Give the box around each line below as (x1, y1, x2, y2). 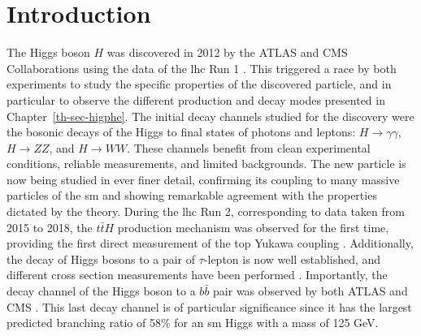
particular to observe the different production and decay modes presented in (7, 91, 385, 108)
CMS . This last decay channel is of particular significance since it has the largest (7, 298, 412, 315)
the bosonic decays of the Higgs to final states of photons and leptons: (7, 123, 356, 140)
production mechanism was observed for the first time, (117, 218, 389, 235)
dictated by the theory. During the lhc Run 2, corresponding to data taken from (7, 203, 405, 220)
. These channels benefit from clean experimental (127, 139, 371, 156)
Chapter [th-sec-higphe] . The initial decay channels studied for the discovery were (7, 107, 414, 124)
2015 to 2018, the (7, 218, 93, 235)
